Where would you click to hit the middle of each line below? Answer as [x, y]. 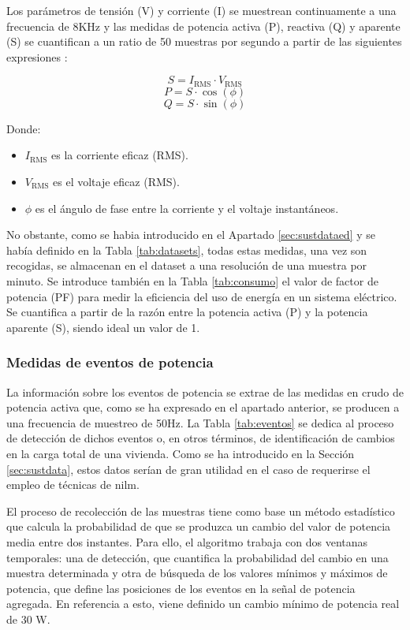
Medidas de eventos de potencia [110, 362]
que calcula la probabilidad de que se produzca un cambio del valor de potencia [199, 526]
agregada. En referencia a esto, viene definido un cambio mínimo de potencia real [203, 604]
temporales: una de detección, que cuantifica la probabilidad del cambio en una [198, 557]
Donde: [24, 128]
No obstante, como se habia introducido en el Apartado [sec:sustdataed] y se [191, 235]
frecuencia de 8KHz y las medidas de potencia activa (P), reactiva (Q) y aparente [203, 26]
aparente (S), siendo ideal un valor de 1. [103, 327]
